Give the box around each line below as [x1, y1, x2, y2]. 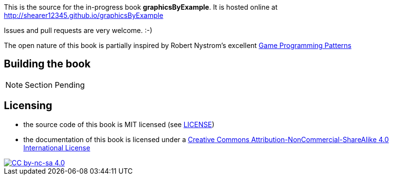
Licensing [4, 99, 53, 112]
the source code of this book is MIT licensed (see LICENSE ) [23, 120, 214, 129]
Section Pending [25, 80, 85, 90]
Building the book [4, 58, 91, 70]
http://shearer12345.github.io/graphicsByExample [4, 11, 163, 19]
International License [23, 143, 90, 152]
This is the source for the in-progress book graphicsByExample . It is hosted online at [4, 3, 278, 11]
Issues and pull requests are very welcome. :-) [4, 26, 153, 34]
